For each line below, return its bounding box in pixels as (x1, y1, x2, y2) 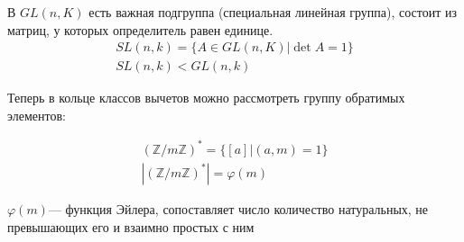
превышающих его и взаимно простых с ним (7, 217, 255, 236)
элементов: (7, 105, 66, 124)
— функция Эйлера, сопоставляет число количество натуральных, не (48, 200, 429, 218)
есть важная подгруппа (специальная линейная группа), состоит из (88, 3, 458, 21)
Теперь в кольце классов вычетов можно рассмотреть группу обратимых (7, 88, 405, 107)
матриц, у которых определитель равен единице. (7, 20, 274, 39)
